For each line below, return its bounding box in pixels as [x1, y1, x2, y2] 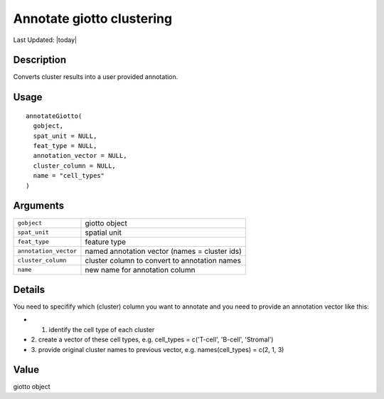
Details [13, 283, 46, 295]
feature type [85, 237, 127, 247]
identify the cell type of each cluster [48, 325, 155, 334]
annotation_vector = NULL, [33, 151, 127, 160]
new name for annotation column [85, 265, 196, 275]
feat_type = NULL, [33, 142, 97, 150]
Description [13, 54, 67, 66]
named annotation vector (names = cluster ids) [85, 246, 242, 256]
